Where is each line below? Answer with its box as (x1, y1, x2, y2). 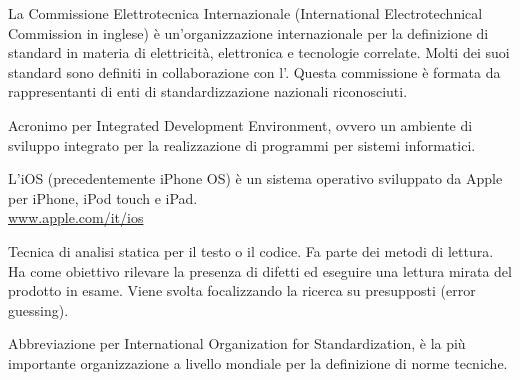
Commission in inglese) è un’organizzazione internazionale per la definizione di (8, 22, 489, 43)
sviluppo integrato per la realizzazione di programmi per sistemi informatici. (8, 134, 476, 155)
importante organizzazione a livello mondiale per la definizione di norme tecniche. (8, 352, 508, 373)
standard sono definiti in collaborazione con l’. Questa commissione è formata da (8, 61, 501, 82)
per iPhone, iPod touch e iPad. (8, 187, 198, 208)
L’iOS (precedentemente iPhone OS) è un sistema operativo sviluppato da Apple (8, 168, 503, 189)
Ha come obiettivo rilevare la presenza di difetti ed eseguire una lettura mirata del (8, 260, 512, 281)
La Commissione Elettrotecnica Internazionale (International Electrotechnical (8, 3, 483, 23)
